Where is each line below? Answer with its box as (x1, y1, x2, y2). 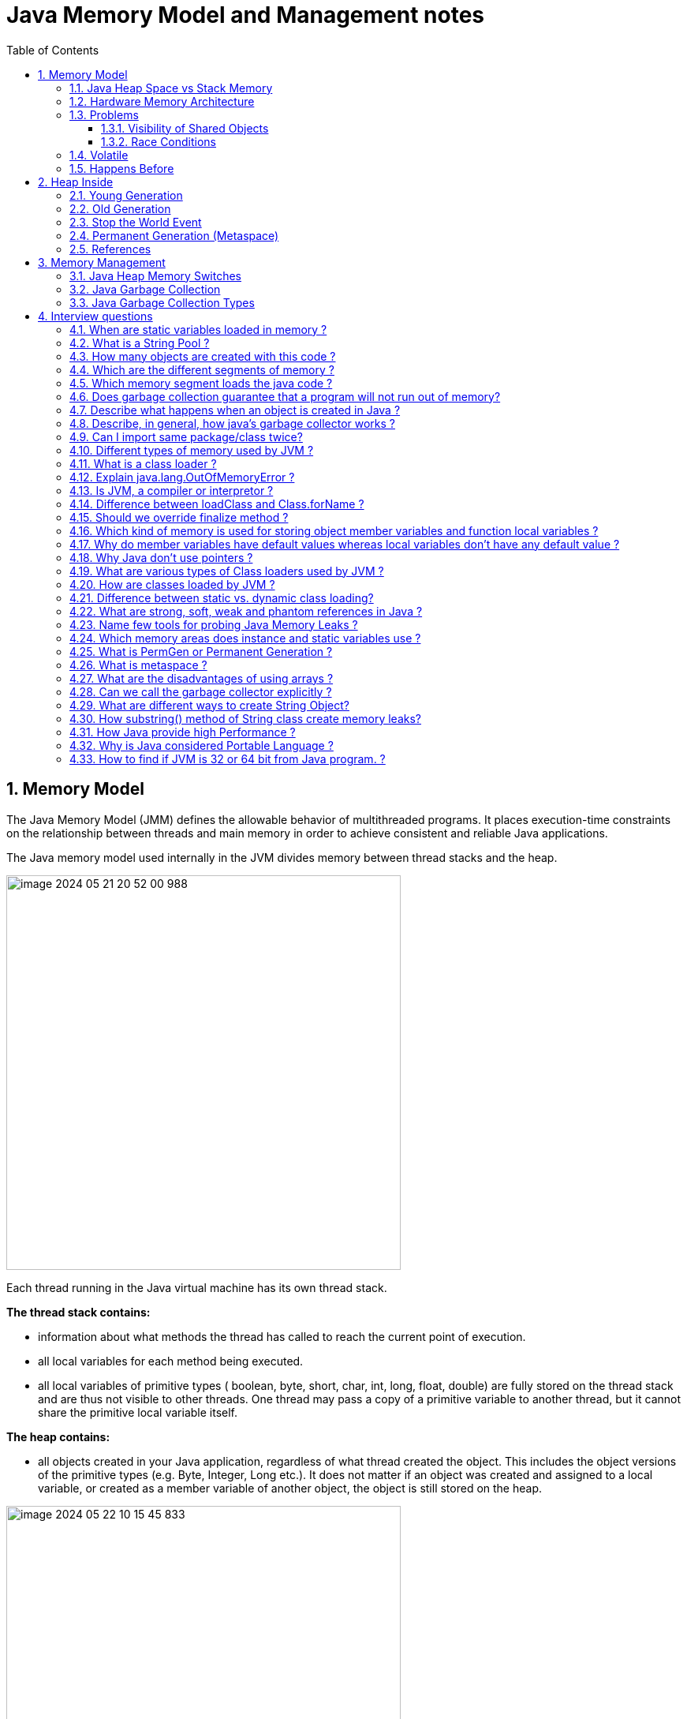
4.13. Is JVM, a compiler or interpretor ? (69, 483, 274, 497)
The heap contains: (6, 1429, 110, 1444)
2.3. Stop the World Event (69, 215, 202, 229)
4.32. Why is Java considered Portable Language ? (69, 738, 334, 752)
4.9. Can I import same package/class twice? (69, 429, 303, 444)
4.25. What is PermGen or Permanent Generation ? (69, 644, 333, 658)
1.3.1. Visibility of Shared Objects (101, 121, 269, 135)
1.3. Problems (69, 107, 139, 122)
